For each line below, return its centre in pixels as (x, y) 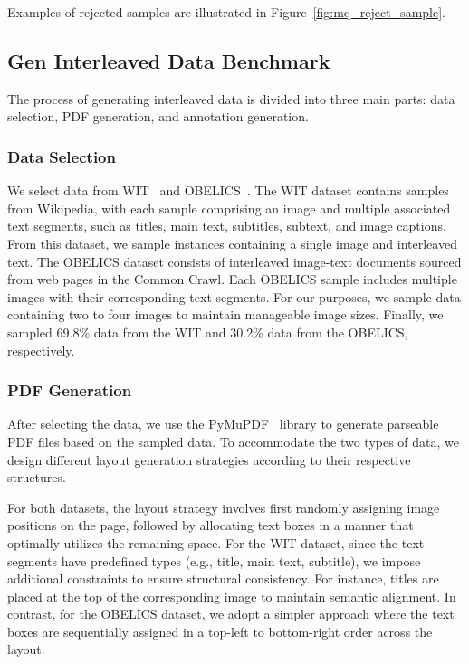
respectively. (41, 350)
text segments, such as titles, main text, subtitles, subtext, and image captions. (227, 226)
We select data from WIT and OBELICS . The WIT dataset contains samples (228, 190)
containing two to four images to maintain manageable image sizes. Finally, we (225, 314)
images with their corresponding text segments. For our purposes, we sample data (234, 296)
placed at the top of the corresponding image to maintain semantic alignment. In (232, 596)
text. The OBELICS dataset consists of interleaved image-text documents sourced (234, 261)
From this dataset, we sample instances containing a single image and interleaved (232, 243)
